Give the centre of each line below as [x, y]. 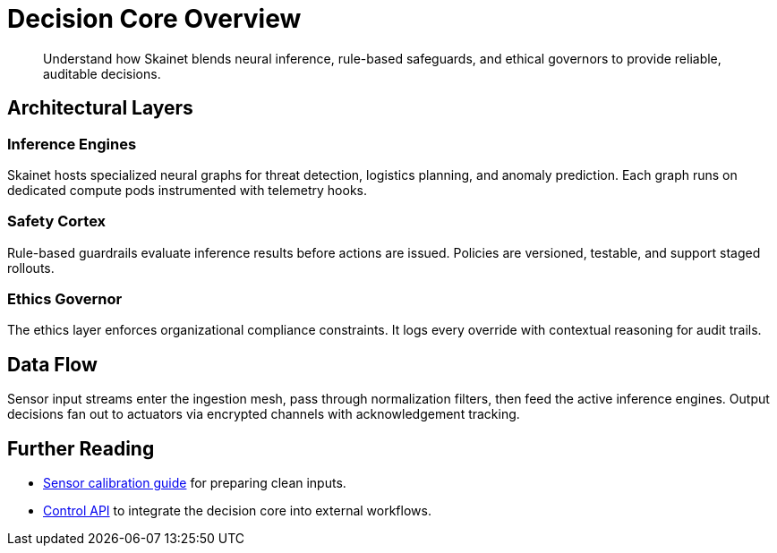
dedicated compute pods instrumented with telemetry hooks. [187, 190]
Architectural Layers [100, 108]
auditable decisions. [102, 73]
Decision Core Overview [154, 19]
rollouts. [31, 268]
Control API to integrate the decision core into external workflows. [237, 511]
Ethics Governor [65, 299]
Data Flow [52, 364]
